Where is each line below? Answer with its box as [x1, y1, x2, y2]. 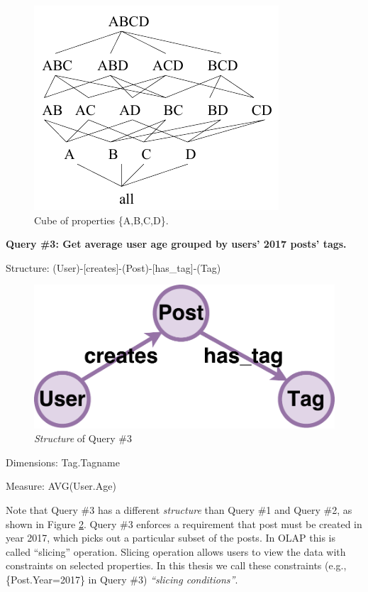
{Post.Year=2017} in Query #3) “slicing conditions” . [6, 571, 238, 586]
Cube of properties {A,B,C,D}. [34, 212, 169, 227]
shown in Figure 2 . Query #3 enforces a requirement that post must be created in [6, 516, 362, 531]
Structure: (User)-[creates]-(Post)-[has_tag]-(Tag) [6, 260, 221, 275]
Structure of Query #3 [34, 431, 132, 446]
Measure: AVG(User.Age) [6, 478, 116, 493]
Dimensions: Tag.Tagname [6, 454, 120, 469]
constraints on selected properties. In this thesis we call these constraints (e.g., [6, 558, 347, 573]
